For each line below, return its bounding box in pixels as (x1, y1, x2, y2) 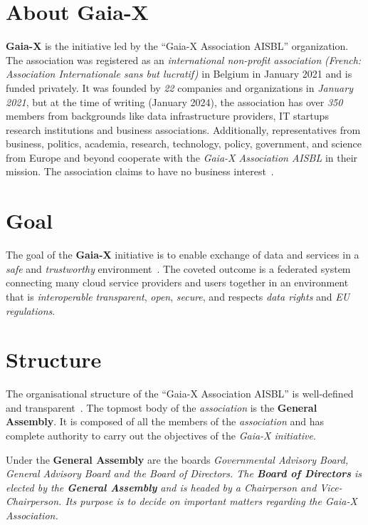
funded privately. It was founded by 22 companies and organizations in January (6, 80, 353, 95)
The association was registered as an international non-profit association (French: (6, 52, 362, 67)
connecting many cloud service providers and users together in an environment (6, 275, 349, 290)
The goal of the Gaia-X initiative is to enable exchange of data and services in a (6, 247, 359, 262)
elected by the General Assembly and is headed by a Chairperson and (6, 479, 317, 494)
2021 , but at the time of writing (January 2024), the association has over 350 (6, 94, 343, 109)
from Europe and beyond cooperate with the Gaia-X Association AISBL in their (6, 150, 358, 165)
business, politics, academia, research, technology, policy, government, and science (6, 136, 362, 151)
